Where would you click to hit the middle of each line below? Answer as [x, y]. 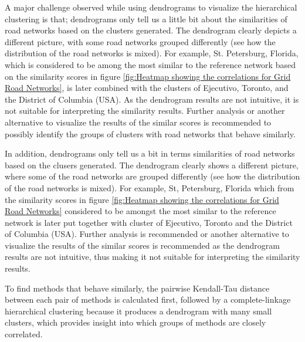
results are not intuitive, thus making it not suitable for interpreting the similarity [152, 257]
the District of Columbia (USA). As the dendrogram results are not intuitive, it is [152, 99]
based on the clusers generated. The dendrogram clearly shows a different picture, [152, 165]
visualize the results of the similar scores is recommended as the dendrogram [143, 245]
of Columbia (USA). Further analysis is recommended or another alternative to [147, 234]
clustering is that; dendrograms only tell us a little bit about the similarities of [146, 18]
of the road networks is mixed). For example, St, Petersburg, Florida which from [150, 187]
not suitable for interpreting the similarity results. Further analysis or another [145, 111]
